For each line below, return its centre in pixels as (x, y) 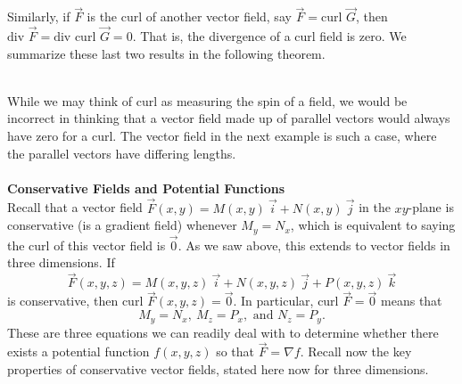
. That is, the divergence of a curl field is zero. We (269, 36)
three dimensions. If (61, 262)
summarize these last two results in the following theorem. (166, 53)
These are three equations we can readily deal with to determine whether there (223, 332)
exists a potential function (78, 351)
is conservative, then (63, 301)
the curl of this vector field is (87, 245)
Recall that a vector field (75, 207)
